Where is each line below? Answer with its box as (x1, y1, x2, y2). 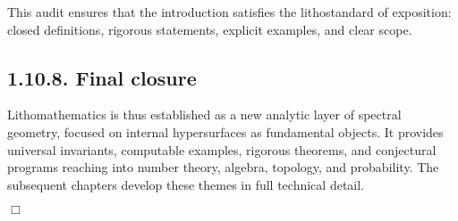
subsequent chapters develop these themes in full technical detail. (7, 175, 365, 193)
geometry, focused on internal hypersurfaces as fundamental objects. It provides (7, 122, 444, 141)
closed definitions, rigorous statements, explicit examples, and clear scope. (7, 20, 412, 38)
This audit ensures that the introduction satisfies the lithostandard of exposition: (7, 3, 452, 20)
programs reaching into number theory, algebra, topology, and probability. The (7, 158, 439, 176)
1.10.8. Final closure (7, 63, 197, 91)
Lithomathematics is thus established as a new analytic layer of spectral (7, 105, 402, 124)
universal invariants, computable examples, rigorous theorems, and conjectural (7, 140, 437, 159)
